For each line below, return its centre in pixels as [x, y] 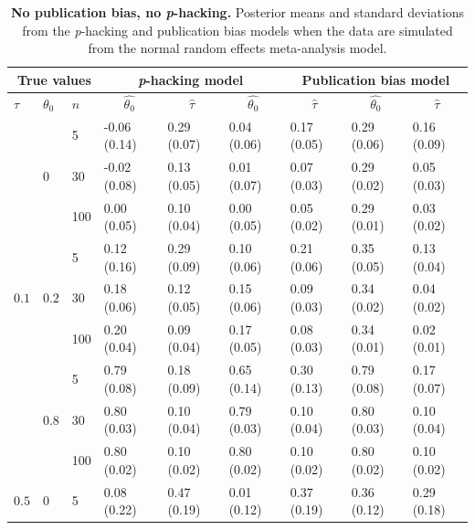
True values [54, 79]
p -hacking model [191, 79]
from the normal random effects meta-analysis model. [237, 48]
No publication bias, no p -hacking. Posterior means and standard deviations [237, 12]
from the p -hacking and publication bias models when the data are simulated [237, 30]
